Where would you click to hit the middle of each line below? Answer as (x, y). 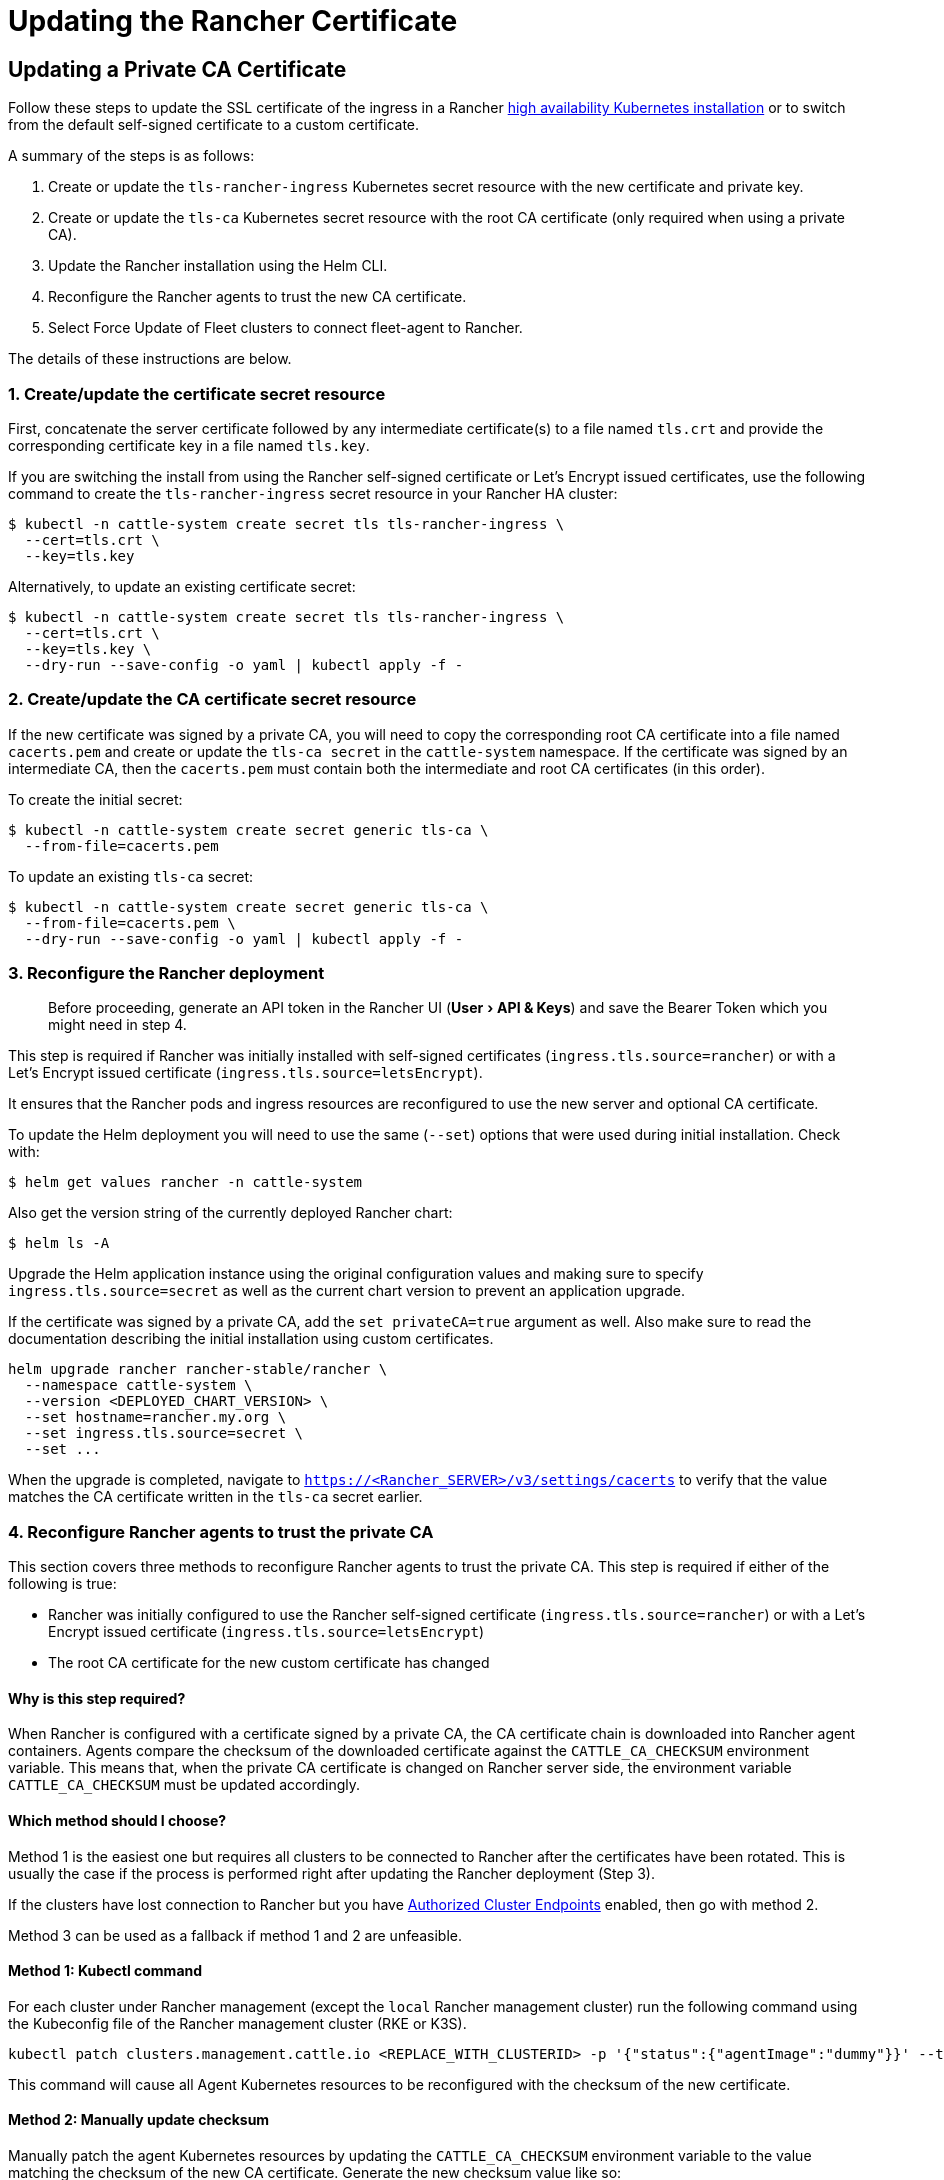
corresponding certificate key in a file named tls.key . (189, 445)
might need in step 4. (117, 1025)
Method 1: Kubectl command (105, 1971)
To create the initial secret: (95, 799)
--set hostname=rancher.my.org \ (155, 1417)
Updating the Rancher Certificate (233, 21)
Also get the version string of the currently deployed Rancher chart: (230, 1213)
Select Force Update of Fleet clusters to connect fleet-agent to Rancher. (285, 328)
